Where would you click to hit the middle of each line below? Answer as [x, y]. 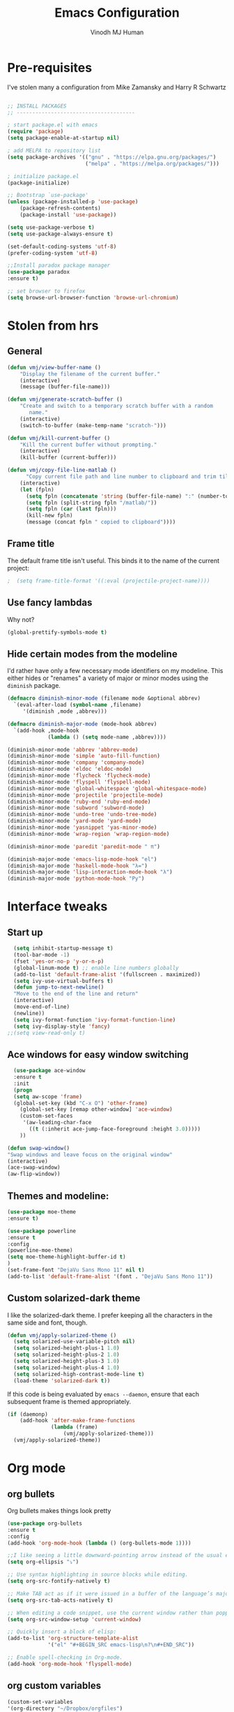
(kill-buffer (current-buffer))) [68, 458]
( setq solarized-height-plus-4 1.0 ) [67, 1367]
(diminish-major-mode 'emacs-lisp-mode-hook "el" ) [82, 859]
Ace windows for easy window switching [98, 1055]
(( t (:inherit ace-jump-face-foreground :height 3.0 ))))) [115, 1129]
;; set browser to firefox [46, 291]
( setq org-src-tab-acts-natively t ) [60, 1600]
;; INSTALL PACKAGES [37, 106]
